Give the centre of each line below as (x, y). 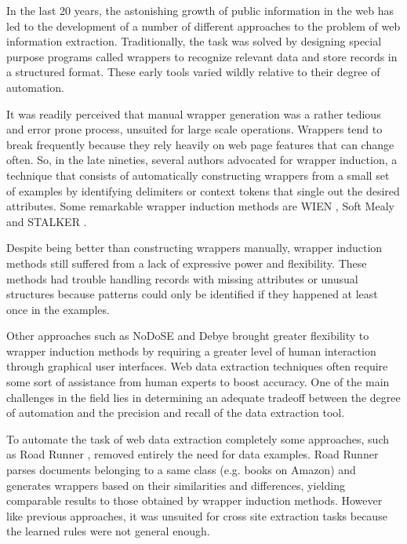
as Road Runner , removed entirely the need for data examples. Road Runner (193, 454)
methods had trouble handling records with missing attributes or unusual (182, 278)
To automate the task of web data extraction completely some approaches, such (198, 438)
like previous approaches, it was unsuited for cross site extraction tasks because (197, 515)
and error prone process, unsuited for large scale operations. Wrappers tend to (194, 129)
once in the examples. (58, 309)
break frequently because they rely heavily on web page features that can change (200, 144)
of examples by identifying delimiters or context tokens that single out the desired (203, 190)
